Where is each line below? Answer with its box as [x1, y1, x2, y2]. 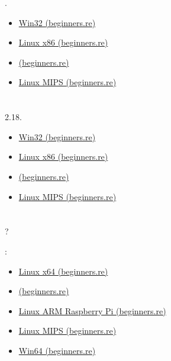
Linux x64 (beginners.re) [18, 265, 108, 277]
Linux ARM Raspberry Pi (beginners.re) [18, 304, 166, 317]
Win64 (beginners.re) [18, 344, 96, 356]
